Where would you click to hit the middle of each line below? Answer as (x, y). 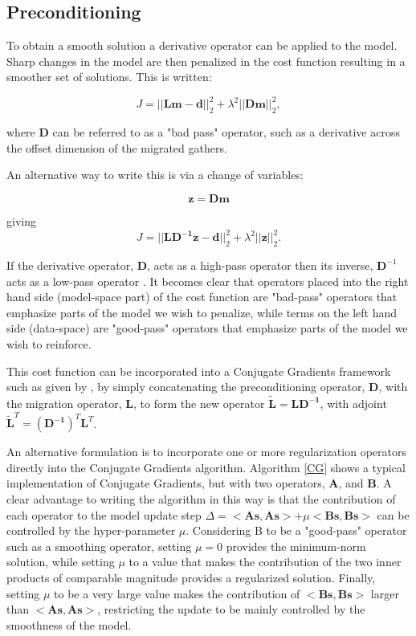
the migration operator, (64, 403)
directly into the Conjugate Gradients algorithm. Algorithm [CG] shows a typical (206, 467)
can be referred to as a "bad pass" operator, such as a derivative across (226, 132)
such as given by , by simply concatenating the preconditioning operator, (186, 387)
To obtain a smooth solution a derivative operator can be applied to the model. (202, 45)
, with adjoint (353, 403)
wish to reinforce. (49, 343)
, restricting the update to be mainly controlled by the (231, 609)
